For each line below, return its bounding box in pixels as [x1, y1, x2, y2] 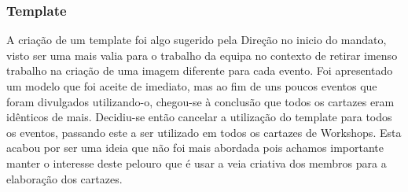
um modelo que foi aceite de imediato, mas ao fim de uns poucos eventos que [6, 78, 377, 94]
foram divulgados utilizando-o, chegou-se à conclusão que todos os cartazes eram [6, 93, 395, 109]
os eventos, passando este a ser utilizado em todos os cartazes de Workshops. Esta [6, 124, 402, 140]
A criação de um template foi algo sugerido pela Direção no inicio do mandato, [6, 31, 387, 48]
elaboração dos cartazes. [6, 170, 123, 186]
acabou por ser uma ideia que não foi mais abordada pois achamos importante [6, 139, 384, 156]
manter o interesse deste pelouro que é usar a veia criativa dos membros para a [6, 154, 387, 171]
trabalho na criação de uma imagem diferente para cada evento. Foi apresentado [6, 62, 393, 79]
